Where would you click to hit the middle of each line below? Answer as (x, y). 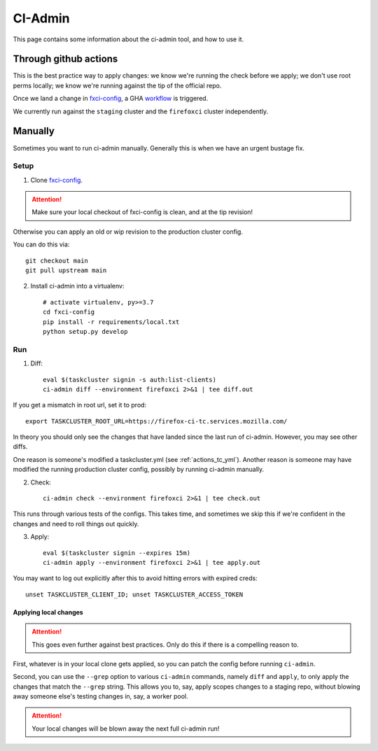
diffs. (20, 447)
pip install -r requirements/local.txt (111, 322)
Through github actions (65, 59)
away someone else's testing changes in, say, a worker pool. (100, 696)
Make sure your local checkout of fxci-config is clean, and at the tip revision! (142, 212)
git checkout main (57, 260)
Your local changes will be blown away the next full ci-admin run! (126, 729)
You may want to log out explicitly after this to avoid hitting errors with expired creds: (135, 578)
